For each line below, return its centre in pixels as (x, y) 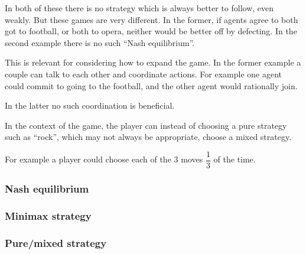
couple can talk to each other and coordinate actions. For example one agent (143, 74)
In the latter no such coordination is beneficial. (90, 105)
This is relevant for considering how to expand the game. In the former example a (153, 62)
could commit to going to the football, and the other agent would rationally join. (151, 85)
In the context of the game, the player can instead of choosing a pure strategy (146, 125)
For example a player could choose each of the (88, 159)
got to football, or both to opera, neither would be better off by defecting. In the (151, 31)
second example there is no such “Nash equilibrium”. (100, 42)
